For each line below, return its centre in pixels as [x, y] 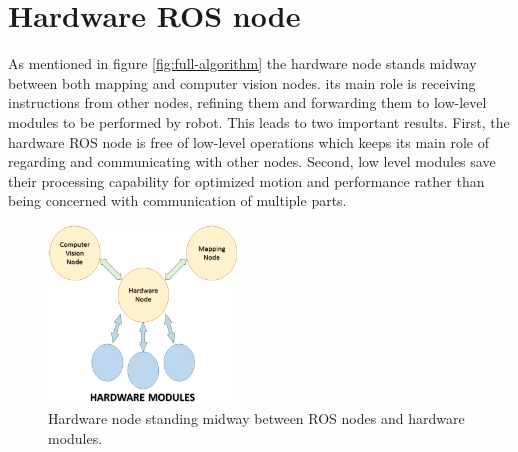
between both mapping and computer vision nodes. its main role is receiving [242, 82]
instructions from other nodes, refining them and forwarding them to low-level [247, 102]
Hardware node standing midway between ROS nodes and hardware [256, 418]
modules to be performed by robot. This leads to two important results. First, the [259, 121]
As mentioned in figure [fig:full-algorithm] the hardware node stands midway [242, 63]
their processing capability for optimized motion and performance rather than [246, 180]
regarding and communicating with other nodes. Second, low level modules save [252, 161]
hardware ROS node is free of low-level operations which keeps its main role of [248, 141]
